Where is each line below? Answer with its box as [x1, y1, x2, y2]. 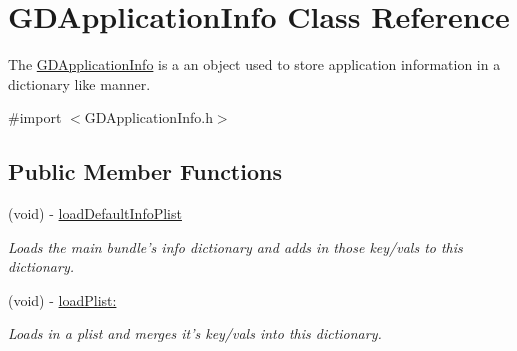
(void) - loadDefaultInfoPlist [8, 203, 182, 224]
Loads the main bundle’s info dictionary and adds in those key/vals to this [8, 236, 463, 257]
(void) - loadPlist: [8, 289, 117, 310]
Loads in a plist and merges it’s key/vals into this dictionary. [8, 323, 382, 344]
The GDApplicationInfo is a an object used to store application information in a [8, 54, 501, 75]
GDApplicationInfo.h [84, 107, 213, 128]
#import [8, 107, 62, 128]
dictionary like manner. [8, 73, 151, 94]
